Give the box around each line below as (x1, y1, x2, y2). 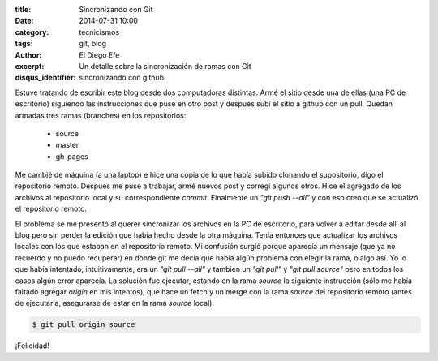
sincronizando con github (79, 73, 165, 83)
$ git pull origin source (32, 320, 135, 329)
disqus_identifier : (15, 73, 76, 83)
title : (15, 5, 32, 14)
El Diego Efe (79, 49, 120, 60)
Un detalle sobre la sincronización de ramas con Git (79, 61, 251, 71)
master (55, 140, 79, 150)
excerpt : (15, 61, 45, 71)
